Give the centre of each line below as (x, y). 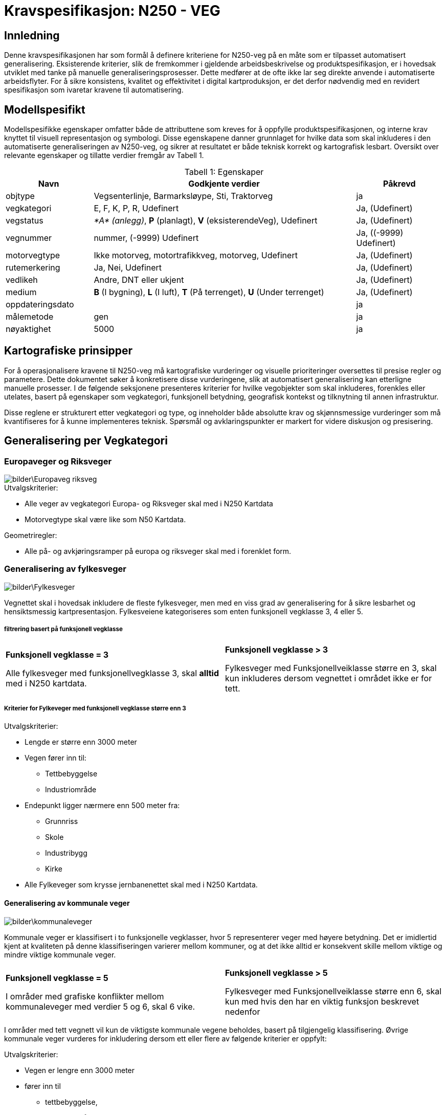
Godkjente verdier (224, 184)
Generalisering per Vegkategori (86, 441)
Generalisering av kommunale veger (67, 903)
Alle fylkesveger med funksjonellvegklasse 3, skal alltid (113, 673)
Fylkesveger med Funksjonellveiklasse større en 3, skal (331, 668)
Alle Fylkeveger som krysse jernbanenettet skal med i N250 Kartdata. (141, 885)
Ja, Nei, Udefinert (128, 268)
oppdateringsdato (40, 305)
